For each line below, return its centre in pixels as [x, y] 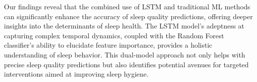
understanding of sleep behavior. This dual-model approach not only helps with [125, 54]
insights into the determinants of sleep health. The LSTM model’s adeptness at [124, 26]
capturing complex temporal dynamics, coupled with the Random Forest [114, 35]
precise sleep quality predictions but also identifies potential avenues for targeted [127, 64]
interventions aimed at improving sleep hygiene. [76, 74]
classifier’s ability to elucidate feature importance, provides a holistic [108, 45]
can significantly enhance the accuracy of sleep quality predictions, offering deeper [128, 16]
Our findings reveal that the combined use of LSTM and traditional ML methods [127, 6]
